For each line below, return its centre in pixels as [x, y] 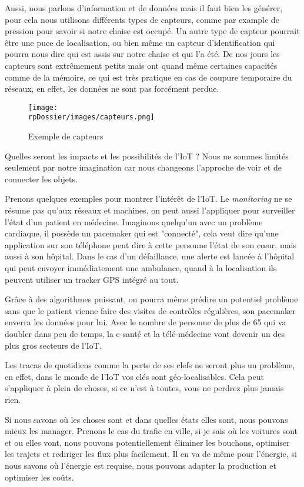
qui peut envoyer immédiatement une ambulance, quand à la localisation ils [141, 268]
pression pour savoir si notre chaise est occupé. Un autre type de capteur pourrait [152, 31]
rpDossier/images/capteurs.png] [91, 117]
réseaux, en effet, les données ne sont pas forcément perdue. [112, 89]
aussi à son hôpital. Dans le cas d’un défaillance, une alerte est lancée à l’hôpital [150, 256]
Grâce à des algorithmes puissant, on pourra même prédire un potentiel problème [151, 299]
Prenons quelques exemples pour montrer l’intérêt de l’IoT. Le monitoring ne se [148, 199]
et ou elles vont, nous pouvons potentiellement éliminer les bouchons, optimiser [147, 442]
